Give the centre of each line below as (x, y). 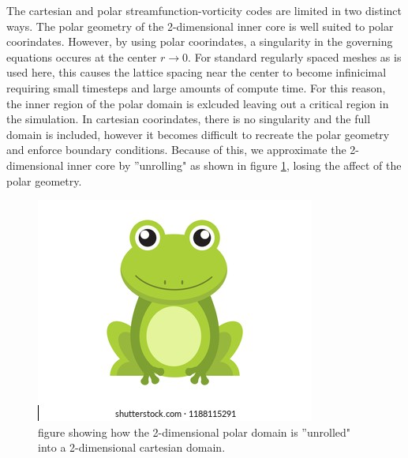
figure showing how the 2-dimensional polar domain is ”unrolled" (195, 432)
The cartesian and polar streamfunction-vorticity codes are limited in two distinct (204, 10)
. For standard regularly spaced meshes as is (295, 56)
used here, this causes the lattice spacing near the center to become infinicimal (197, 72)
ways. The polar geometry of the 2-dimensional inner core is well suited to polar (200, 26)
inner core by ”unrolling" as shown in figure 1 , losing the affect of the (234, 165)
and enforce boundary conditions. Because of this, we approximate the (176, 150)
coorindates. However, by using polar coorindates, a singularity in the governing (200, 41)
